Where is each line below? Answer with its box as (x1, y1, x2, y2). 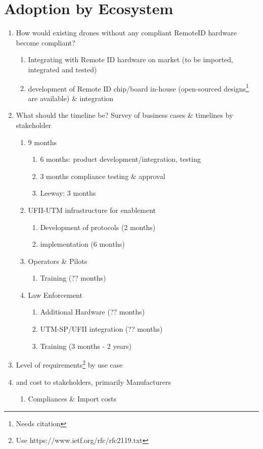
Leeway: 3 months (40, 188, 96, 198)
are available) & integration (28, 93, 114, 103)
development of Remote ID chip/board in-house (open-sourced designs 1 (28, 81, 249, 94)
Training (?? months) (40, 273, 106, 283)
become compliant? (16, 37, 75, 48)
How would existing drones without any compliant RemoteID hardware (16, 27, 237, 38)
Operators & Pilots (28, 255, 87, 266)
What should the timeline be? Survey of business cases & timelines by (16, 110, 233, 120)
